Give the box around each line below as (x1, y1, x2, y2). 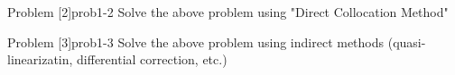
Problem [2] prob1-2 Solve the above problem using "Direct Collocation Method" (7, 3, 449, 21)
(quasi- (387, 32, 426, 51)
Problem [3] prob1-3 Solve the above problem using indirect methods (7, 32, 385, 51)
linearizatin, (7, 50, 73, 69)
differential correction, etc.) (77, 50, 227, 69)
